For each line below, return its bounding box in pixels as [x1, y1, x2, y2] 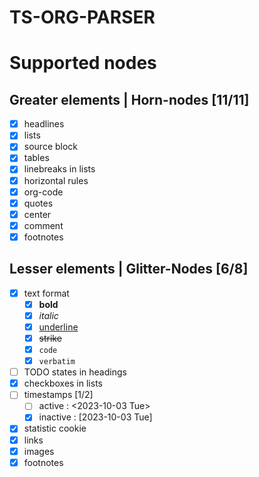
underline [38, 321, 79, 333]
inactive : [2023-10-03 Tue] [38, 411, 153, 423]
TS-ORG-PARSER [9, 6, 156, 29]
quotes [23, 197, 54, 209]
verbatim [38, 357, 76, 367]
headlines [23, 118, 65, 130]
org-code [23, 186, 64, 198]
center [23, 208, 52, 220]
